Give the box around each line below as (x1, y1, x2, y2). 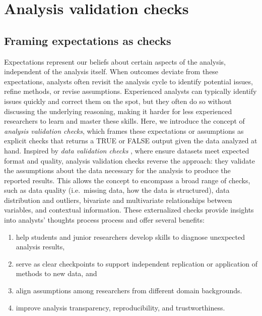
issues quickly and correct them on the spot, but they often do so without (4, 95, 232, 106)
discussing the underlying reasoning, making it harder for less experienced (4, 106, 232, 116)
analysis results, (16, 241, 65, 252)
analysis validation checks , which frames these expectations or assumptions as (4, 125, 244, 136)
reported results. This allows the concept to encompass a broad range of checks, (4, 175, 250, 185)
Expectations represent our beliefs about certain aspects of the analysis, (4, 56, 226, 67)
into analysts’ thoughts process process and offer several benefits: (4, 215, 205, 225)
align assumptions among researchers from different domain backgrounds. (16, 285, 242, 296)
